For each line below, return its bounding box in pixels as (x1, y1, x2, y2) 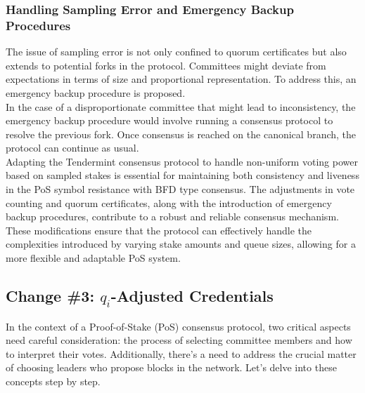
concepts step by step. (6, 374, 101, 389)
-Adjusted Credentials (110, 285, 274, 307)
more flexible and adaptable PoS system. (6, 251, 181, 265)
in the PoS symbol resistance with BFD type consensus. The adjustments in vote (6, 182, 355, 196)
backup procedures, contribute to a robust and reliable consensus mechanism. (6, 209, 339, 224)
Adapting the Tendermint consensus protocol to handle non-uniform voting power (6, 154, 358, 168)
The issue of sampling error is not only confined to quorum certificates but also (6, 44, 347, 59)
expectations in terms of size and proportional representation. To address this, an (6, 72, 357, 86)
